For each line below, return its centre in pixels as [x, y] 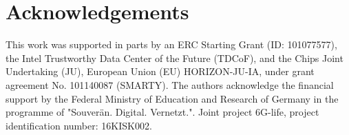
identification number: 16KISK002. [79, 125]
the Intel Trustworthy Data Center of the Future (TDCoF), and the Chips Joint [174, 58]
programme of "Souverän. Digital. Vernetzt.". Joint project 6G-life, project [162, 112]
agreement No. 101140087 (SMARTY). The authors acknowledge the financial [170, 84]
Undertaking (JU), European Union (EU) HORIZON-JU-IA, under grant [160, 71]
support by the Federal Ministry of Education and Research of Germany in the [172, 98]
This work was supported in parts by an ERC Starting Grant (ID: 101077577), [171, 44]
